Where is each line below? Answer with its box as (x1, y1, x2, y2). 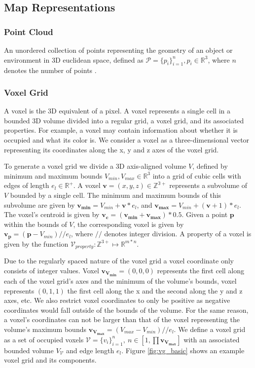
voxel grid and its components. (4, 355, 97, 365)
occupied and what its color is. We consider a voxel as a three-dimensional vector (4, 134, 250, 145)
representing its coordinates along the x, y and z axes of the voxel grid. (4, 144, 219, 154)
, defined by (192, 161, 228, 171)
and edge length (66, 345, 114, 355)
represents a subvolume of (169, 180, 248, 190)
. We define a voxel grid (174, 324, 246, 334)
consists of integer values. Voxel (4, 265, 99, 275)
